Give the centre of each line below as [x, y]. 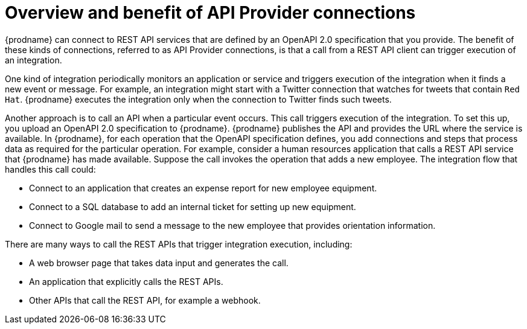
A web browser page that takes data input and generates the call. [159, 263]
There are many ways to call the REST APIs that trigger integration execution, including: [179, 244]
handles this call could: [50, 169]
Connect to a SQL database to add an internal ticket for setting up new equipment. [193, 206]
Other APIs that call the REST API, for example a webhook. [145, 300]
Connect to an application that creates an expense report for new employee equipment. [203, 188]
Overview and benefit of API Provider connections [210, 13]
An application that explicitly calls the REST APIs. [126, 281]
